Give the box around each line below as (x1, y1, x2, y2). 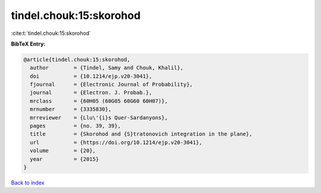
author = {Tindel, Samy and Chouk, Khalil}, (30, 65, 184, 71)
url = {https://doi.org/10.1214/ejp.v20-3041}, (30, 139, 203, 146)
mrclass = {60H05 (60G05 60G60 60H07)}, (30, 98, 168, 104)
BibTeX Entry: (11, 40, 46, 47)
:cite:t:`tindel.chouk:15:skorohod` (11, 30, 92, 37)
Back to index (11, 179, 45, 186)
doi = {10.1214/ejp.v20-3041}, (30, 73, 153, 79)
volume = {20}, (30, 147, 96, 154)
